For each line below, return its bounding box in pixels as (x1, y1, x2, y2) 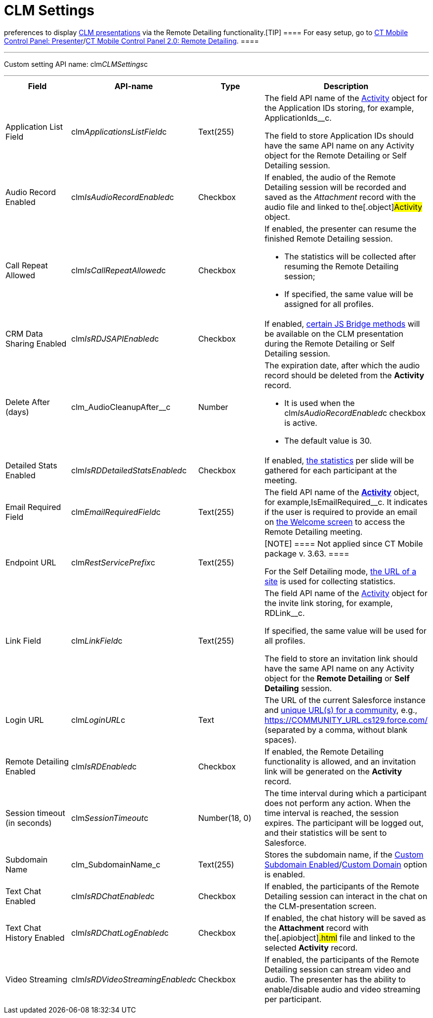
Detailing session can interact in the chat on (264, 891, 428, 901)
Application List (5, 121, 63, 132)
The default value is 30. (284, 435, 372, 446)
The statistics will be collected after (284, 251, 416, 261)
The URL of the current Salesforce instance (264, 695, 426, 705)
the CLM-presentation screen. (264, 901, 377, 911)
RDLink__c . (264, 608, 305, 618)
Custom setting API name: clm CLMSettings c (4, 59, 148, 68)
